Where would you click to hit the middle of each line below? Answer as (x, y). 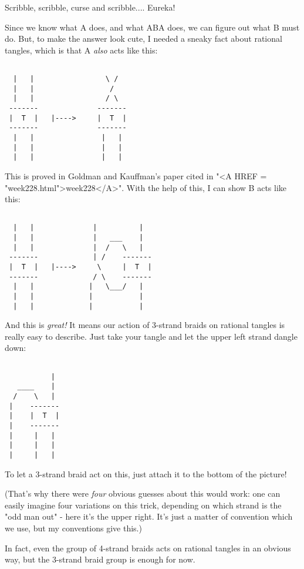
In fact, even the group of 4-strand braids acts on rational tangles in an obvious (148, 548)
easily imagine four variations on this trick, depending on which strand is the (143, 505)
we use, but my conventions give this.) (73, 528)
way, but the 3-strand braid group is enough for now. (100, 559)
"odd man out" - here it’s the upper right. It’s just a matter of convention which (149, 516)
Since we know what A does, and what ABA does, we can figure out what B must (152, 27)
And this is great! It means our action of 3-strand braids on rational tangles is (145, 325)
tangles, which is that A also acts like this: (81, 50)
